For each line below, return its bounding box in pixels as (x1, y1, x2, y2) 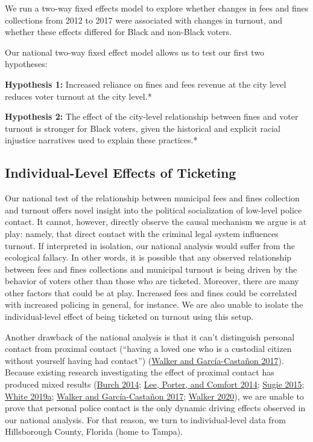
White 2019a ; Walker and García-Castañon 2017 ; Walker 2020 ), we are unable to (5, 389, 304, 402)
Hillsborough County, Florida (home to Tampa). (5, 425, 183, 438)
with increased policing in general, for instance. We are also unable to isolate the (5, 298, 303, 311)
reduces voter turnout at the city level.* (5, 89, 152, 102)
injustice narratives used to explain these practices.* (5, 134, 198, 146)
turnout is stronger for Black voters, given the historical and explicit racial (5, 122, 280, 134)
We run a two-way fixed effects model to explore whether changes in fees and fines (5, 2, 309, 14)
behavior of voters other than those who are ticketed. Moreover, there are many (5, 275, 299, 287)
